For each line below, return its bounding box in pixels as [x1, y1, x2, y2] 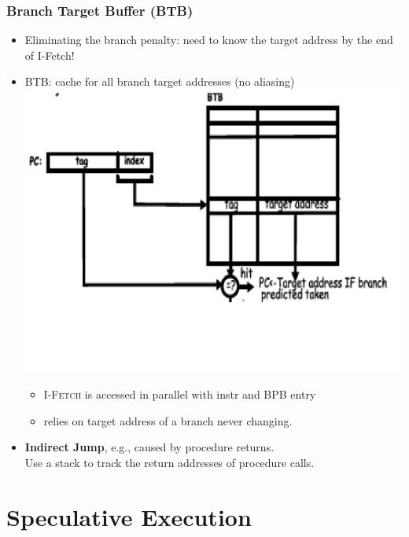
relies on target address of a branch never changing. [43, 412, 293, 428]
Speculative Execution [6, 500, 252, 532]
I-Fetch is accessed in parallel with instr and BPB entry [43, 386, 316, 403]
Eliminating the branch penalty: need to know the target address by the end [24, 31, 393, 48]
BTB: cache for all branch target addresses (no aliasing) [24, 73, 295, 90]
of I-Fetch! [24, 46, 75, 63]
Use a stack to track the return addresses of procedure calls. [24, 454, 315, 471]
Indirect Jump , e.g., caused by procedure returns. [24, 439, 275, 455]
